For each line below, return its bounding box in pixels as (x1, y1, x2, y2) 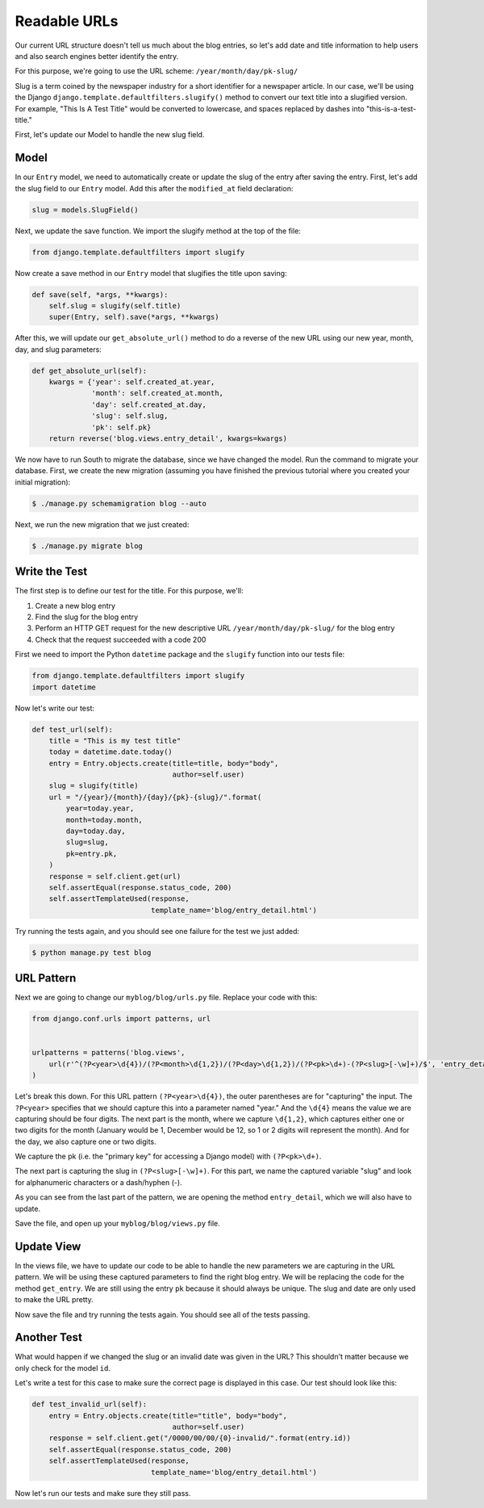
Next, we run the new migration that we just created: (15, 519, 190, 529)
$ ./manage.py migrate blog (31, 541, 143, 551)
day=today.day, (65, 827, 127, 836)
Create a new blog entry (35, 601, 116, 610)
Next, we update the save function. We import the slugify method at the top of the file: (15, 226, 302, 236)
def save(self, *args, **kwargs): (31, 290, 169, 299)
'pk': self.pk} (91, 422, 152, 432)
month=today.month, (65, 815, 143, 824)
